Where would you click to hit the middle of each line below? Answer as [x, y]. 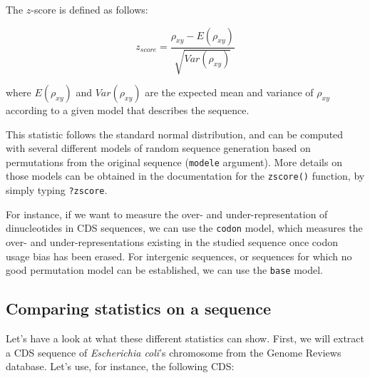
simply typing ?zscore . [57, 190]
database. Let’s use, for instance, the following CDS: [120, 366]
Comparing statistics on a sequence [139, 308]
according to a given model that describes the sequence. [128, 110]
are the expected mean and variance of [229, 92]
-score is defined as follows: [89, 9]
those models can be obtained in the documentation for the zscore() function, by [185, 176]
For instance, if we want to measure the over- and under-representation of [167, 214]
